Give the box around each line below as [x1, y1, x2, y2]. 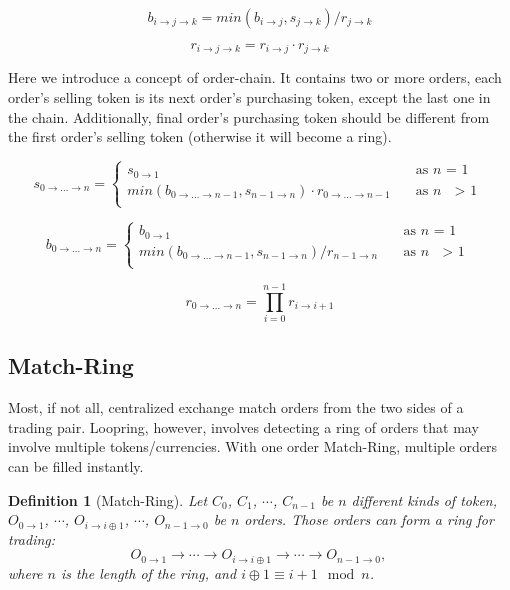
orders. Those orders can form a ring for [244, 509, 494, 530]
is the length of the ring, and [60, 562, 237, 583]
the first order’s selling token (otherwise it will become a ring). [8, 126, 392, 147]
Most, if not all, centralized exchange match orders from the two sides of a [8, 397, 464, 418]
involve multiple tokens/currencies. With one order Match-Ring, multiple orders [8, 436, 498, 457]
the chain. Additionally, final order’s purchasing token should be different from [8, 106, 490, 127]
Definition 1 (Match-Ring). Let [8, 489, 208, 510]
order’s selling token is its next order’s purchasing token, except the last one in [8, 87, 491, 108]
